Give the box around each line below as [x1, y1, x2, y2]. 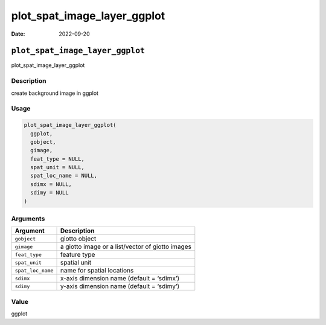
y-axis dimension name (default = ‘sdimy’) [60, 282, 180, 291]
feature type [60, 251, 95, 259]
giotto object [60, 234, 97, 243]
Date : [11, 30, 25, 37]
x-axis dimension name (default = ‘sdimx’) [60, 274, 180, 283]
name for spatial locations [60, 266, 134, 275]
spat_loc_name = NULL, [30, 172, 98, 179]
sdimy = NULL [30, 189, 69, 196]
